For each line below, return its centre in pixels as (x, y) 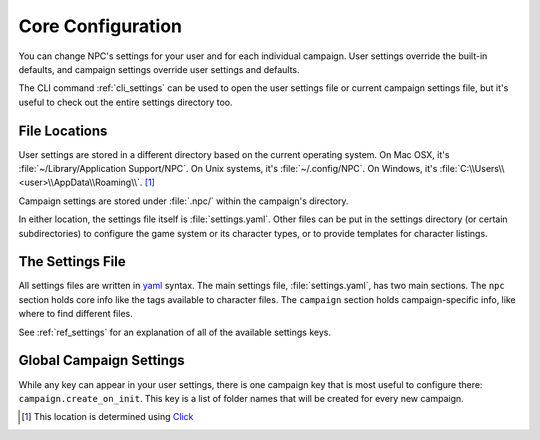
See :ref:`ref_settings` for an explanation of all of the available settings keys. (175, 332)
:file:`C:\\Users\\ (472, 169)
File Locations (63, 130)
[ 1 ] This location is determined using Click (107, 417)
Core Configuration (100, 26)
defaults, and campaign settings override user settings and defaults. (159, 69)
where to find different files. (76, 314)
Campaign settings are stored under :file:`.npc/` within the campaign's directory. (183, 201)
